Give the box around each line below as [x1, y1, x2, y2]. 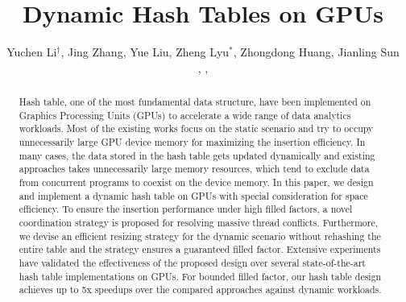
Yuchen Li [6, 43, 57, 60]
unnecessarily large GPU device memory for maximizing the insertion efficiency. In [19, 135, 366, 149]
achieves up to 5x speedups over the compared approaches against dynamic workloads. [19, 283, 382, 296]
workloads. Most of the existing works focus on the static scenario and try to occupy [19, 122, 374, 135]
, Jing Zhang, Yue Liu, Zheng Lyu [60, 43, 230, 60]
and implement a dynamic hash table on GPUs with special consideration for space [19, 188, 368, 202]
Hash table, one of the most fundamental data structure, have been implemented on [19, 95, 371, 109]
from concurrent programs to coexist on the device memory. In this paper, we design [19, 176, 374, 189]
